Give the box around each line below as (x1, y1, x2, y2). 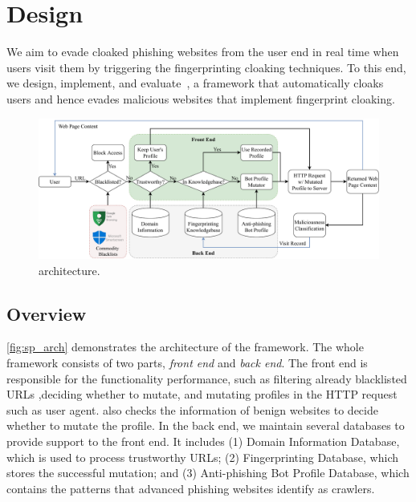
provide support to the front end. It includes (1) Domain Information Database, (6, 433, 400, 450)
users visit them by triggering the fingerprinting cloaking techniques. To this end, (6, 59, 406, 75)
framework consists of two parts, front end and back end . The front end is (6, 354, 368, 371)
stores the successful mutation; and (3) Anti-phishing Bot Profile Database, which (6, 464, 410, 481)
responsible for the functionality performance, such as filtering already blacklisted (6, 370, 407, 387)
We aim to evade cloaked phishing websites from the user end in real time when (6, 43, 399, 60)
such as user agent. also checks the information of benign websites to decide (6, 401, 378, 418)
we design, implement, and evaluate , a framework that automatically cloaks (6, 75, 384, 91)
